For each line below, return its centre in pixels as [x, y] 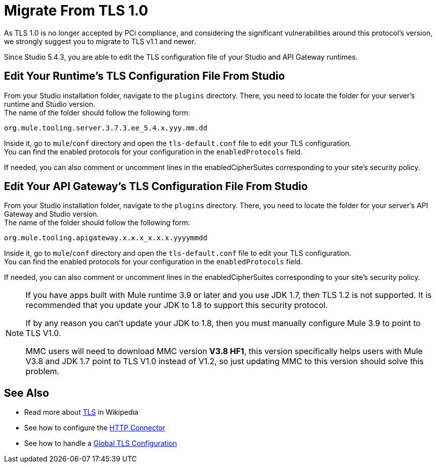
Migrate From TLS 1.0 [76, 11]
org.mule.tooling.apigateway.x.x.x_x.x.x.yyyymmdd [106, 238]
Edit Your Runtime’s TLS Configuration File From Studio [145, 76]
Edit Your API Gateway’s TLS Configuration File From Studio [156, 187]
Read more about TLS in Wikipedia [81, 412]
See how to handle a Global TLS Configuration [101, 443]
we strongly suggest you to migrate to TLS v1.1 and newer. [100, 41]
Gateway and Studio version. [51, 214]
